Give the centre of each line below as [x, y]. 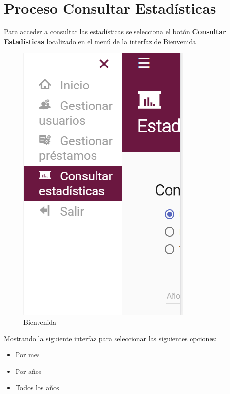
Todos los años [37, 387]
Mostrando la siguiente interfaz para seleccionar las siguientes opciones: [111, 338]
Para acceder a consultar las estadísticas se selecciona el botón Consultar [115, 32]
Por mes [28, 355]
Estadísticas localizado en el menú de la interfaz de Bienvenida [100, 41]
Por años [29, 371]
